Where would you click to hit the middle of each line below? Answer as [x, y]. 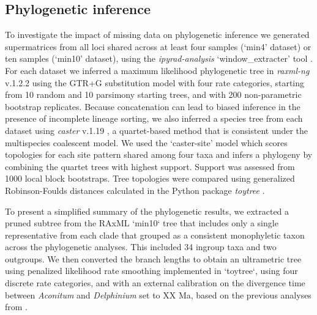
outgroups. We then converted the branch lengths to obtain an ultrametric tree [153, 258]
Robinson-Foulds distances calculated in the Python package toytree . [135, 190]
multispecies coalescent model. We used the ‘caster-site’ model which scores [146, 142]
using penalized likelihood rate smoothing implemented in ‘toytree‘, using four [151, 271]
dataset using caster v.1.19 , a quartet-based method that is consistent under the [157, 130]
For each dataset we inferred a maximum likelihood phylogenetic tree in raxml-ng [157, 70]
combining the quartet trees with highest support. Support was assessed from [150, 166]
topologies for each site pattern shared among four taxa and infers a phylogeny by [159, 154]
